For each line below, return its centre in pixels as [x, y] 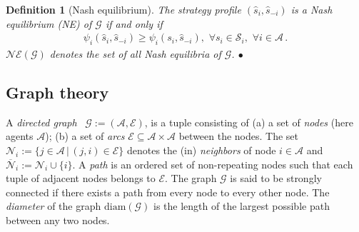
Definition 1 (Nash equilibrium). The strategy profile [123, 9]
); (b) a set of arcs [85, 136]
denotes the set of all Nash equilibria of [135, 54]
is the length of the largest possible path [242, 206]
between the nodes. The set [239, 136]
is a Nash [312, 9]
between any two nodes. [58, 220]
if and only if [134, 23]
